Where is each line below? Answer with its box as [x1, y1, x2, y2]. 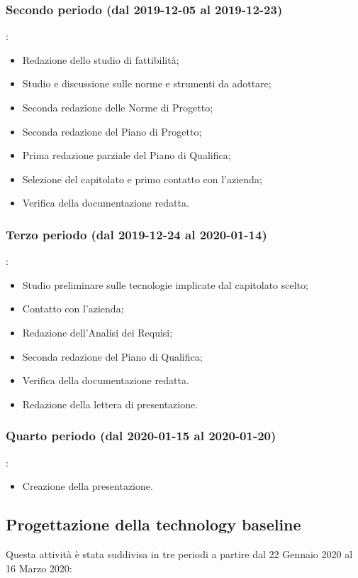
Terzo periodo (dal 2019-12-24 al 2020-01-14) [6, 225, 267, 243]
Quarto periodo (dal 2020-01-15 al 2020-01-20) [6, 427, 276, 445]
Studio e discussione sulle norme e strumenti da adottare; [22, 76, 272, 91]
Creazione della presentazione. [22, 479, 153, 494]
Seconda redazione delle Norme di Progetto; [22, 100, 213, 114]
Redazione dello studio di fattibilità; [22, 52, 179, 67]
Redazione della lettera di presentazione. [22, 396, 198, 411]
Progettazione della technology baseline [6, 513, 301, 535]
